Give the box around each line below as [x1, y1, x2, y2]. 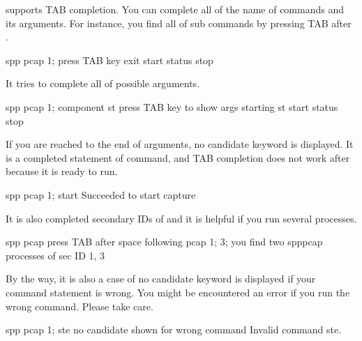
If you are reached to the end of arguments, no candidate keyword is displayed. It [6, 137, 354, 151]
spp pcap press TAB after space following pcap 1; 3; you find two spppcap [6, 234, 323, 249]
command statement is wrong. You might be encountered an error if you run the [6, 285, 350, 299]
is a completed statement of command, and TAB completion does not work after [6, 150, 350, 165]
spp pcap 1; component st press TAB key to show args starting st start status [6, 99, 338, 114]
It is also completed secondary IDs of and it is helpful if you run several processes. [6, 211, 357, 225]
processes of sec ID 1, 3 [6, 248, 105, 262]
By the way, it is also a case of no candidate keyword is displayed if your [6, 271, 316, 286]
